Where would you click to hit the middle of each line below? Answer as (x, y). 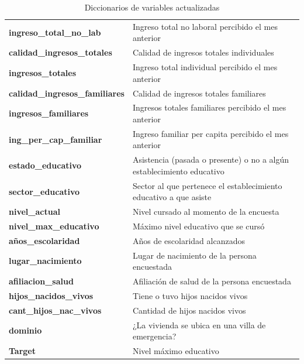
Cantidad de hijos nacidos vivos (189, 310)
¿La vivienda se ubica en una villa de (199, 324)
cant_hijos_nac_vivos (55, 310)
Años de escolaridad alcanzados (189, 240)
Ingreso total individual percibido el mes (205, 67)
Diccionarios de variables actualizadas (152, 7)
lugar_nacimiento (45, 261)
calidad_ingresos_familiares (67, 93)
